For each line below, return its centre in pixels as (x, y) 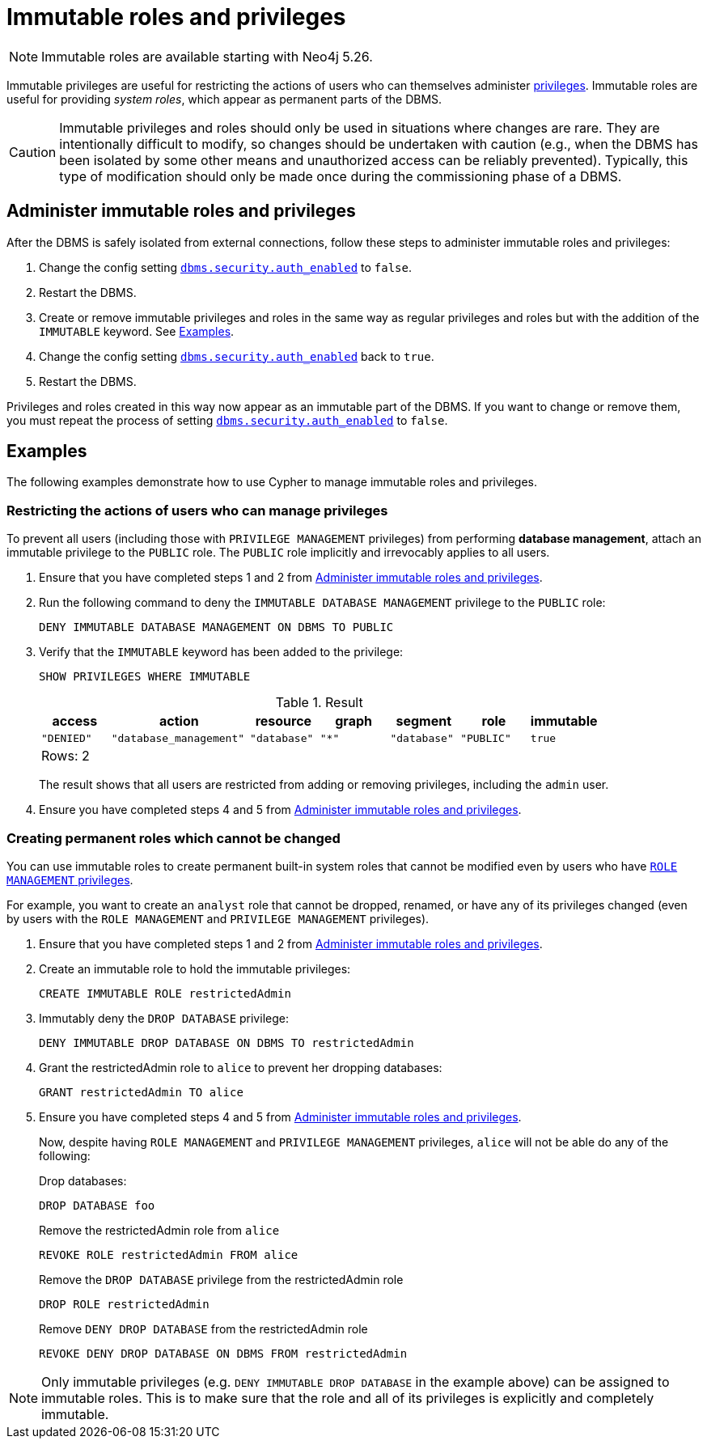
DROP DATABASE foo (97, 1205)
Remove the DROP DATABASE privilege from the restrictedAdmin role (221, 1279)
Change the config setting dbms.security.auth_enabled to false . (226, 267)
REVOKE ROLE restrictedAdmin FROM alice (169, 1254)
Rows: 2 (66, 756)
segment (424, 721)
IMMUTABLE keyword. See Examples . (137, 331)
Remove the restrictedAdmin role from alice (159, 1230)
